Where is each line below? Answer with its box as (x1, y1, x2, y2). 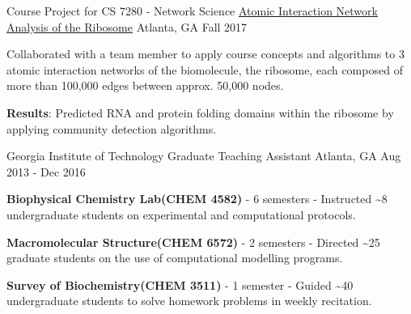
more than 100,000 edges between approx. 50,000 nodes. (6, 77, 284, 94)
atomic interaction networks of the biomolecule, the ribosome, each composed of (6, 61, 403, 78)
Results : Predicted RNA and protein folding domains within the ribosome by (6, 104, 394, 121)
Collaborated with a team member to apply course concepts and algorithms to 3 (6, 45, 405, 62)
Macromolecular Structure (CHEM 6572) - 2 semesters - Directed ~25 (6, 233, 380, 250)
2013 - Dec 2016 (6, 163, 86, 180)
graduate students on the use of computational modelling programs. (6, 249, 343, 266)
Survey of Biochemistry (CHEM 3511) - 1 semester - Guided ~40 (6, 276, 354, 293)
